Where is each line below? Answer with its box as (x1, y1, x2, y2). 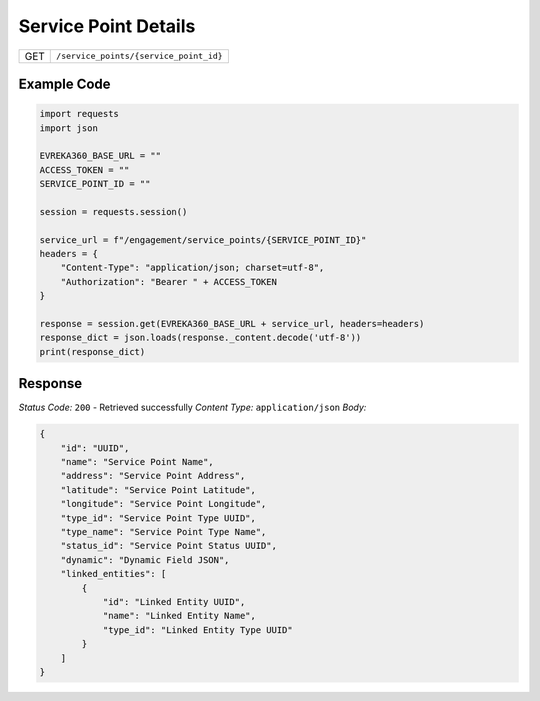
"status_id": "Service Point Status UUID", (60, 540, 277, 552)
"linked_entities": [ (60, 568, 167, 580)
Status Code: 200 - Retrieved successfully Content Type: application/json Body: (18, 401, 367, 414)
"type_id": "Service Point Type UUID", (60, 512, 257, 524)
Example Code (18, 75, 111, 92)
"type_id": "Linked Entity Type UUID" (102, 624, 294, 635)
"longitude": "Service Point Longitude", (60, 498, 267, 510)
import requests (39, 108, 120, 120)
